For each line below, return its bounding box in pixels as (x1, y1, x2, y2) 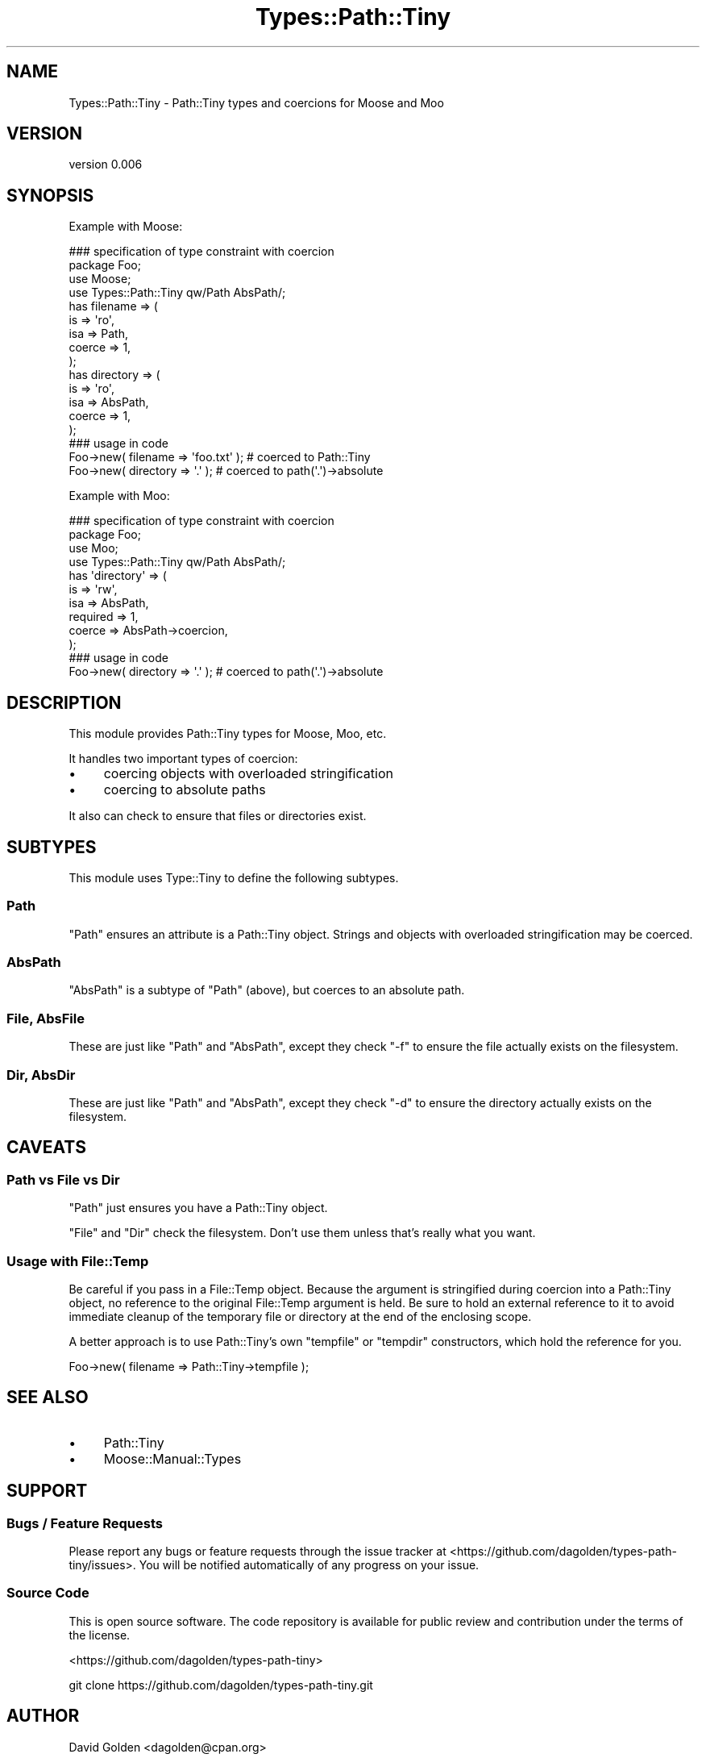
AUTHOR (6, 1706, 80, 1727)
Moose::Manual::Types (103, 1450, 242, 1467)
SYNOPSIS (6, 185, 94, 206)
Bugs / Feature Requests (6, 1514, 163, 1531)
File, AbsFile (6, 1010, 85, 1027)
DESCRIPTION (6, 692, 122, 713)
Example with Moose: (69, 219, 183, 234)
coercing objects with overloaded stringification (103, 765, 393, 782)
